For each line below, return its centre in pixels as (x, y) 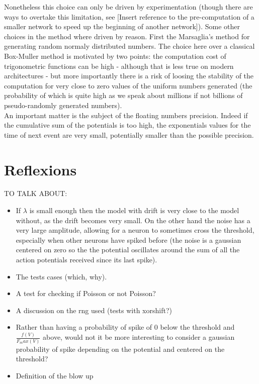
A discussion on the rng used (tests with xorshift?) (94, 310)
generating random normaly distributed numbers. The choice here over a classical (129, 46)
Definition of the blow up (55, 375)
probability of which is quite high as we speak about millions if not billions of (123, 95)
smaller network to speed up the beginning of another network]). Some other (122, 26)
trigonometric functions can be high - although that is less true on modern (119, 66)
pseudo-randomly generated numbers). (63, 105)
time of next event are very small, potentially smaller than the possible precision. (129, 134)
